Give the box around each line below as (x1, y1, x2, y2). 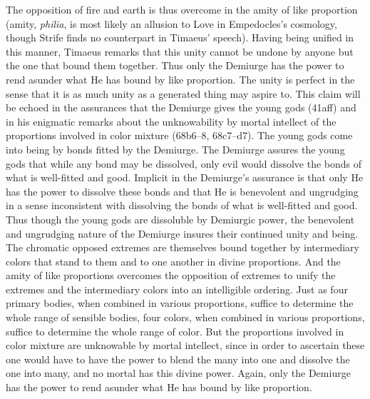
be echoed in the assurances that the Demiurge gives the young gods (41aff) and (6, 100, 356, 115)
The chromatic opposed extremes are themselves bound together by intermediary (6, 240, 359, 255)
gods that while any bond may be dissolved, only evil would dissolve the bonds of (6, 156, 362, 171)
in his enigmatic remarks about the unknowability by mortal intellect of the (6, 113, 336, 128)
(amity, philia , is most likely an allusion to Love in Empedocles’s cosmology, (6, 16, 337, 31)
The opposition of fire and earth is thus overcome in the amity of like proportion (6, 2, 358, 16)
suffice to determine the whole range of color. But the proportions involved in (6, 323, 344, 338)
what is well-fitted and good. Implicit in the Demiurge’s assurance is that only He (6, 170, 364, 185)
